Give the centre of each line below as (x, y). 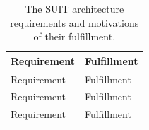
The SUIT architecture (74, 8)
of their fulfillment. (74, 36)
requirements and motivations (74, 22)
